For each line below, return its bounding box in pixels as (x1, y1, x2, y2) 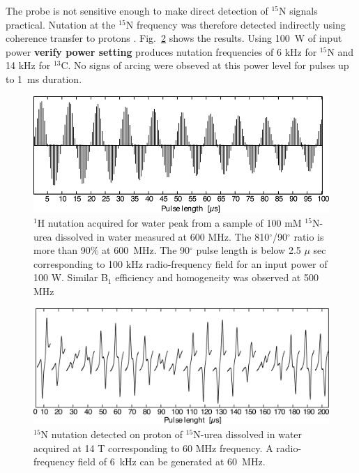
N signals (278, 3, 318, 17)
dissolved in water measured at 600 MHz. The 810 (55, 229, 270, 243)
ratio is (293, 229, 324, 243)
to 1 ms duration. (6, 71, 82, 86)
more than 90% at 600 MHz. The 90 (33, 243, 190, 257)
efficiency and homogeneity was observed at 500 (115, 270, 319, 285)
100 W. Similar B (33, 270, 108, 285)
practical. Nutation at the (6, 17, 116, 31)
